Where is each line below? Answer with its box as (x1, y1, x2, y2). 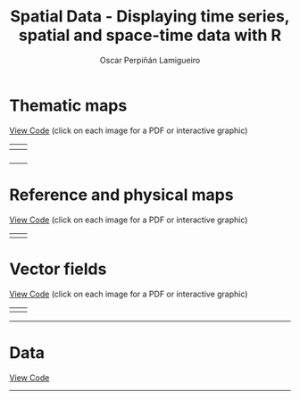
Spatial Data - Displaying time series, (10, 6, 290, 27)
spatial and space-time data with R (18, 25, 282, 46)
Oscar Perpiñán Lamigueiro (99, 54, 201, 65)
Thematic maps (9, 96, 128, 115)
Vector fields (9, 259, 107, 279)
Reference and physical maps (9, 185, 234, 204)
